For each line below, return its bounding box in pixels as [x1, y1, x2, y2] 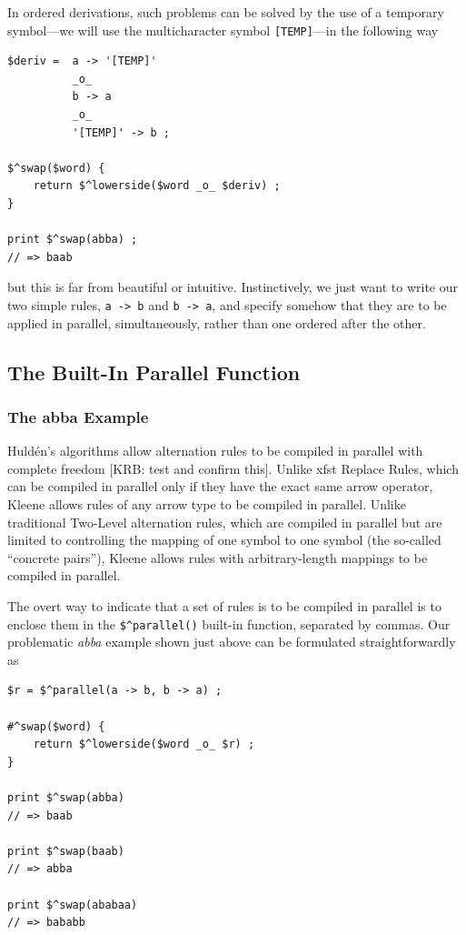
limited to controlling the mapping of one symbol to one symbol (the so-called [7, 530, 441, 549]
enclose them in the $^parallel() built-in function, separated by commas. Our [7, 614, 451, 633]
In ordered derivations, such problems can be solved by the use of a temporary [7, 3, 444, 21]
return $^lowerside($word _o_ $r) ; [33, 738, 255, 751]
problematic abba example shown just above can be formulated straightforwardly [7, 632, 456, 651]
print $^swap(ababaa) [7, 898, 138, 911]
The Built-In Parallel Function [7, 357, 301, 386]
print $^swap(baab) [7, 844, 124, 858]
